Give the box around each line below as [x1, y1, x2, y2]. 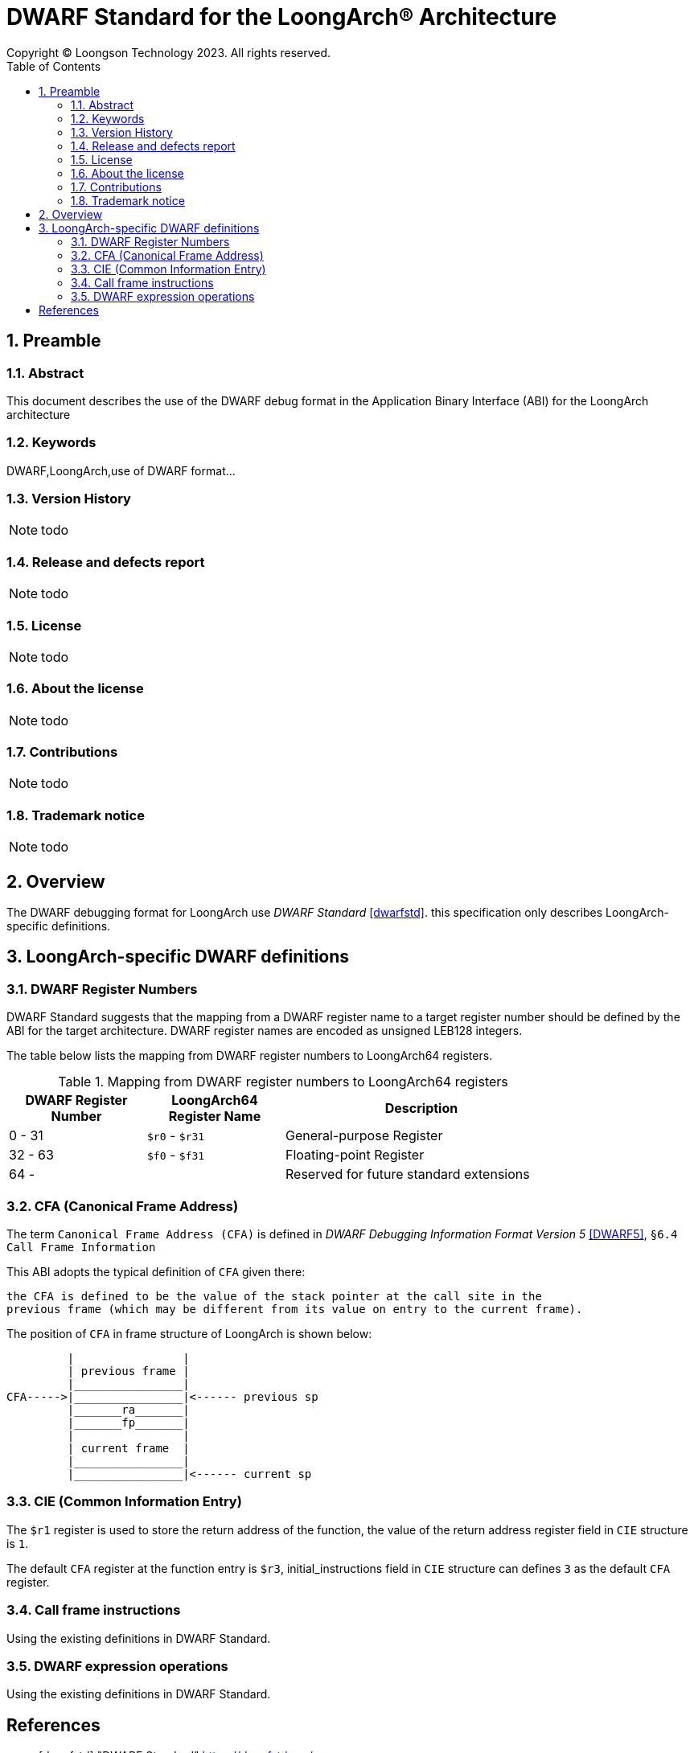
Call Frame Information [6, 1241, 156, 1254]
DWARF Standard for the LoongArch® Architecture [6, 3, 557, 31]
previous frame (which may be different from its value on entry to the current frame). [6, 1303, 583, 1316]
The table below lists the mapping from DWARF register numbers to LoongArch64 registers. [6, 1049, 493, 1063]
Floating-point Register [285, 1147, 425, 1164]
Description [384, 1100, 458, 1117]
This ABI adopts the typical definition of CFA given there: [6, 1265, 306, 1279]
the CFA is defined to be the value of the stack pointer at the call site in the [6, 1290, 542, 1303]
